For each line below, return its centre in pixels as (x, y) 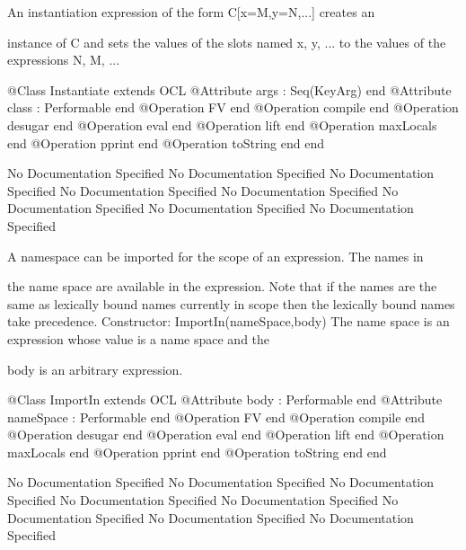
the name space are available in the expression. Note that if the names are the (222, 286)
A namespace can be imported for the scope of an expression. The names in (215, 256)
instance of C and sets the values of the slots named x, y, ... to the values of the (227, 42)
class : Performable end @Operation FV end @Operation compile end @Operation (233, 107)
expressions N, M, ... (64, 60)
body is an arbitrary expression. (95, 369)
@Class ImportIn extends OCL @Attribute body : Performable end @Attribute (225, 399)
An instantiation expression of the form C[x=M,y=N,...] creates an (191, 12)
